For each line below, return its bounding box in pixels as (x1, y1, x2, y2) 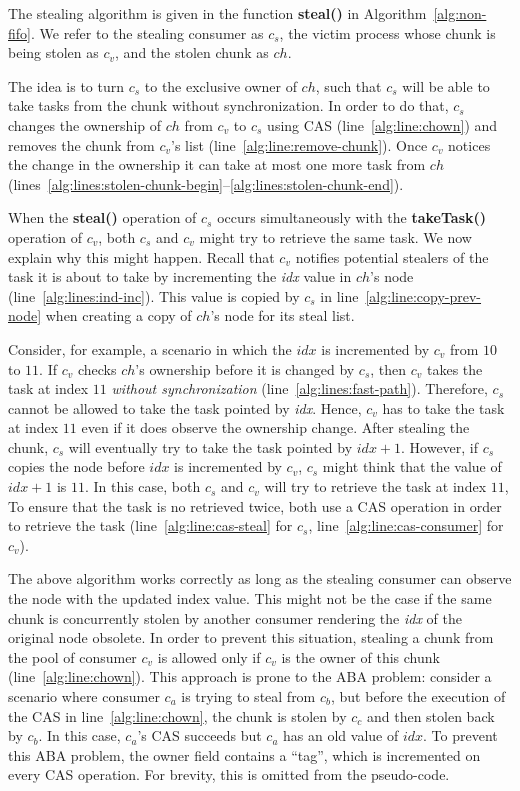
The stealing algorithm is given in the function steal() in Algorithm (8, 3, 427, 23)
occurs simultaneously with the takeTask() (217, 207, 487, 228)
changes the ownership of (8, 114, 162, 135)
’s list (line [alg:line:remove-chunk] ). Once (171, 134, 428, 155)
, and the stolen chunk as (115, 42, 269, 63)
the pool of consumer (8, 646, 137, 667)
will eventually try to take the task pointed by (68, 436, 353, 457)
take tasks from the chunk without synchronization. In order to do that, (8, 95, 449, 116)
